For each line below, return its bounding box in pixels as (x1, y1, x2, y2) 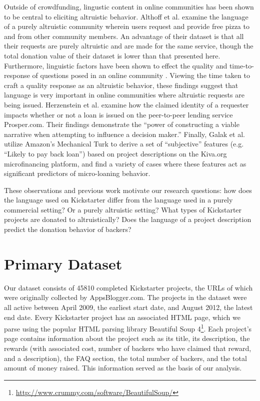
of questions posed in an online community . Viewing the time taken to (32, 70, 250, 80)
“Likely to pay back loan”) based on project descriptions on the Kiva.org (4, 148, 227, 158)
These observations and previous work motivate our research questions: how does (4, 184, 252, 195)
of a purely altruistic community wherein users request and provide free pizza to (4, 21, 249, 31)
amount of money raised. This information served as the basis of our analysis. (4, 362, 242, 373)
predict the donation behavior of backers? (4, 224, 131, 234)
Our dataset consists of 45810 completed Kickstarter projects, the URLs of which (4, 282, 253, 292)
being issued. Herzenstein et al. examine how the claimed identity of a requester (4, 99, 249, 109)
